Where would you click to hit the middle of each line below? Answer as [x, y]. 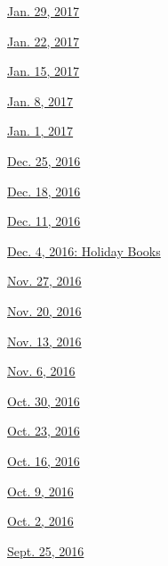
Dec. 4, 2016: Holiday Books [84, 250]
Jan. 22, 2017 [44, 41]
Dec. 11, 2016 [44, 221]
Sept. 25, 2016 [46, 550]
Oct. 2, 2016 [40, 521]
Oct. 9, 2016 [40, 491]
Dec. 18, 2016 [44, 191]
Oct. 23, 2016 [44, 431]
